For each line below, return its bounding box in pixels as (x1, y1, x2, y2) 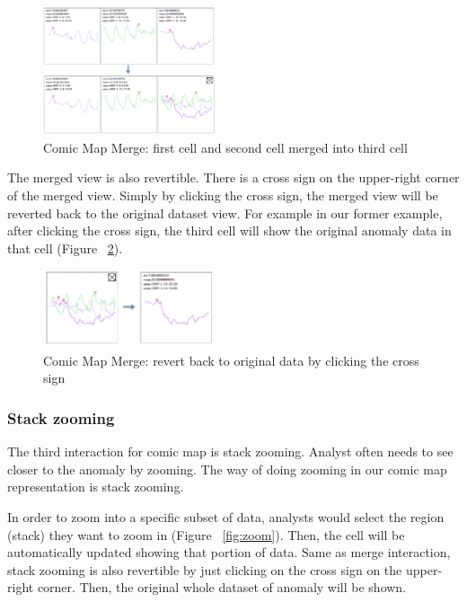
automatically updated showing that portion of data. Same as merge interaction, (7, 543, 451, 562)
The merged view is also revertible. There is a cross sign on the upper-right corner (7, 168, 460, 187)
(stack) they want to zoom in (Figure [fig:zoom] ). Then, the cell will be (7, 525, 405, 544)
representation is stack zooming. (7, 477, 184, 496)
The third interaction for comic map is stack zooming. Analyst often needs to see (7, 442, 454, 461)
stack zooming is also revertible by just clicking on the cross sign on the (7, 560, 402, 579)
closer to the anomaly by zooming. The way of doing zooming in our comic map (7, 459, 447, 478)
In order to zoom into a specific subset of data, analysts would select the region (7, 507, 445, 526)
